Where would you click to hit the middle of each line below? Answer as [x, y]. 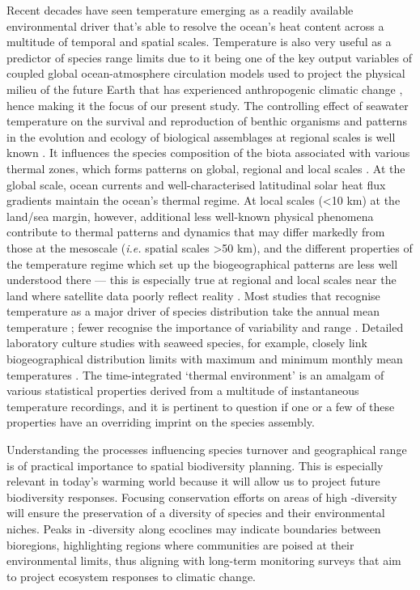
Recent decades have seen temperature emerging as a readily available [180, 10]
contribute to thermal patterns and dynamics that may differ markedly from [196, 232]
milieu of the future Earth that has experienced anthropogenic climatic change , [205, 89]
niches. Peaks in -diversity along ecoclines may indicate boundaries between [194, 528]
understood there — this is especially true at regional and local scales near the [202, 280]
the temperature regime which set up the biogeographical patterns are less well [202, 263]
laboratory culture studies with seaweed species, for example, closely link [187, 343]
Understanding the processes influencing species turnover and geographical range [207, 450]
